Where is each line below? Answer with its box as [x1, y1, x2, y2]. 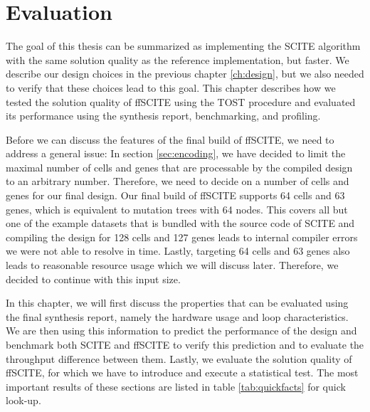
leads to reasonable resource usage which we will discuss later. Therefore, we [6, 258, 339, 273]
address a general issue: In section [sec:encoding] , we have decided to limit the [6, 146, 346, 161]
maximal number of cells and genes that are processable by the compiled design [6, 159, 353, 174]
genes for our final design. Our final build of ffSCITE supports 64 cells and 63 [6, 188, 345, 203]
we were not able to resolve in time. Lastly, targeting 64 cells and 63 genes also [6, 243, 350, 258]
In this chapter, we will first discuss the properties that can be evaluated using [6, 295, 349, 310]
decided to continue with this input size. [6, 271, 181, 286]
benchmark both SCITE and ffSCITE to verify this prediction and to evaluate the [6, 337, 364, 352]
